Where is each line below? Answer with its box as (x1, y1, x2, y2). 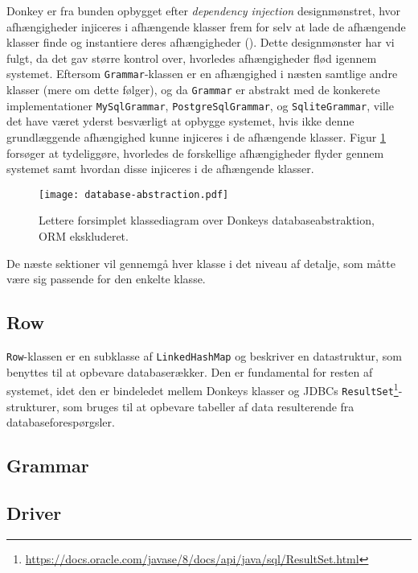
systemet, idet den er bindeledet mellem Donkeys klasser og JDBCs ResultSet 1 (6, 380, 399, 398)
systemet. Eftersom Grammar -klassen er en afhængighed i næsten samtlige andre (6, 65, 398, 82)
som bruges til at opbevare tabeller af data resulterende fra (63, 398, 354, 414)
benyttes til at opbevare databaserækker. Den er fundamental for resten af (6, 363, 373, 380)
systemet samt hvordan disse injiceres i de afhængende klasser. (6, 160, 314, 177)
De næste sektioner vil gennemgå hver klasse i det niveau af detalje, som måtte (6, 254, 395, 271)
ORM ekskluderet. (39, 227, 129, 244)
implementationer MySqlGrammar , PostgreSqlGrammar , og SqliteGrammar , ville (6, 97, 394, 113)
